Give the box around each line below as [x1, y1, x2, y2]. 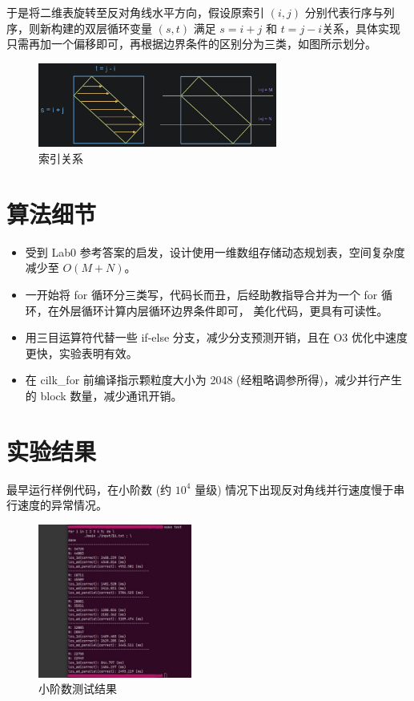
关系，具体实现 [322, 19, 401, 36]
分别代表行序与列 [304, 4, 395, 20]
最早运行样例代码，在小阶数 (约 [6, 480, 172, 497]
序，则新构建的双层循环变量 [6, 19, 152, 36]
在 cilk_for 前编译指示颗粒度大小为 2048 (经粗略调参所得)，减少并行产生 [25, 371, 402, 388]
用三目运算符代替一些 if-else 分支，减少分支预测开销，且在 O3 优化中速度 [25, 329, 408, 346]
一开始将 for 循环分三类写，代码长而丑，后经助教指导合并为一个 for [25, 286, 378, 302]
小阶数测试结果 [38, 680, 117, 697]
